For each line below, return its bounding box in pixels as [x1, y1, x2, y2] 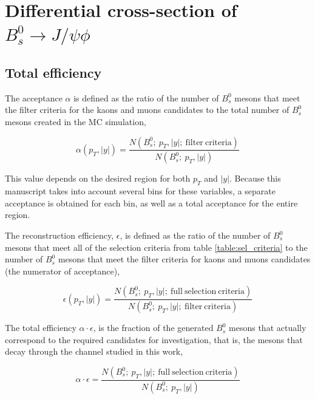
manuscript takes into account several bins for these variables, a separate [5, 185, 276, 197]
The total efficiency [5, 321, 76, 334]
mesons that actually [229, 321, 307, 334]
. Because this [229, 172, 281, 185]
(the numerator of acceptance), [5, 264, 120, 277]
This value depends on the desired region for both [5, 172, 191, 185]
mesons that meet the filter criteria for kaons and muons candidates [58, 253, 311, 265]
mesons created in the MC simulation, [5, 115, 146, 128]
